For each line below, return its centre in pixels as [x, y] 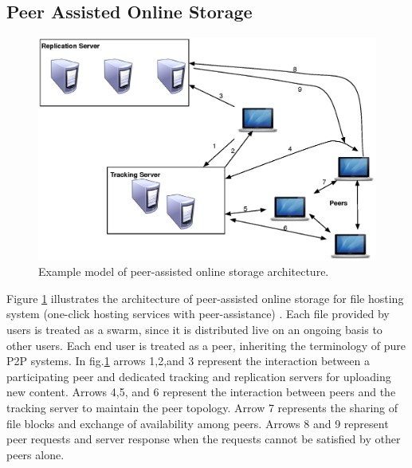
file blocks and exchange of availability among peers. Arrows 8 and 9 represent [198, 423]
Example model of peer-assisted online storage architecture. [184, 271]
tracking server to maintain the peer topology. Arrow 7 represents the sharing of [202, 408]
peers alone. [35, 454]
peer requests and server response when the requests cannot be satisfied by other [204, 439]
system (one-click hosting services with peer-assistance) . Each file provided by [198, 314]
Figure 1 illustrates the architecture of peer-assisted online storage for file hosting [205, 298]
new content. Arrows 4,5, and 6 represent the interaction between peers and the [201, 392]
